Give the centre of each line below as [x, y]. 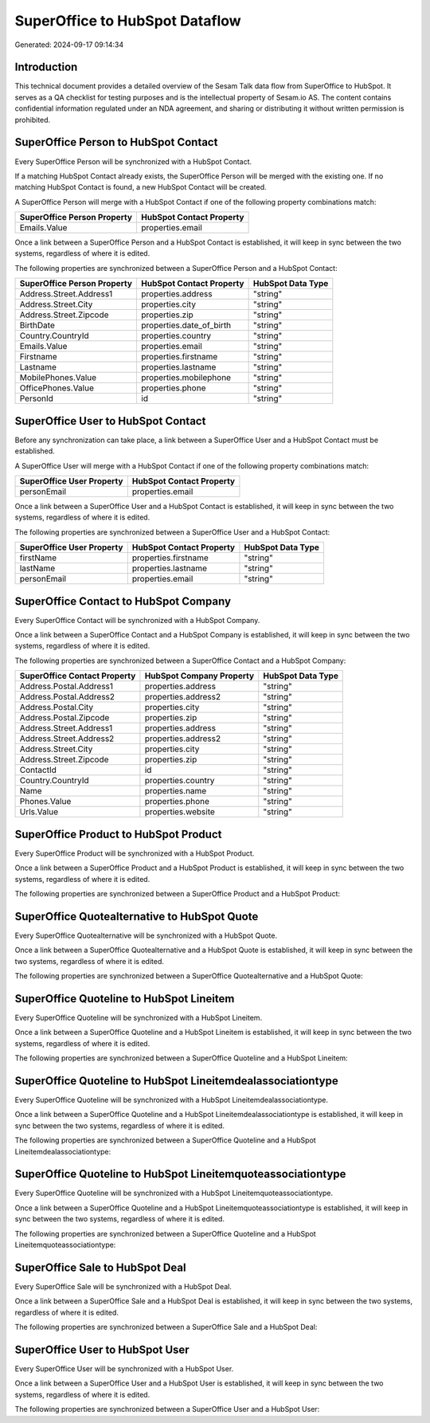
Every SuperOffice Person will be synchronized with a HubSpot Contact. [133, 161]
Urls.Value [39, 812]
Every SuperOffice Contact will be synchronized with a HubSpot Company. [137, 620]
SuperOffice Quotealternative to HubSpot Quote [137, 916]
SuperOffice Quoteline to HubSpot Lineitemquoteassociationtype [180, 1174]
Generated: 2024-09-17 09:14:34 [69, 45]
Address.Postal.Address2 [67, 697]
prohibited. [33, 120]
